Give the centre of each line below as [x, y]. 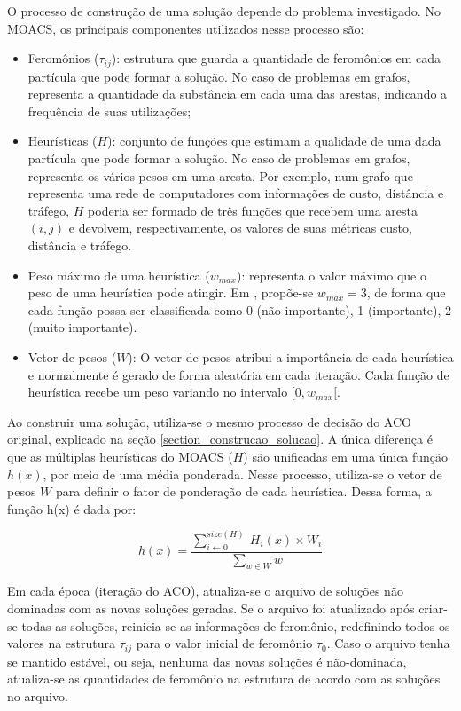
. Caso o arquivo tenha [388, 643]
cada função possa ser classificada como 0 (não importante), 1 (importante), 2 [240, 309]
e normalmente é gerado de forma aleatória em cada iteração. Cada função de [238, 374]
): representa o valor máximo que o [331, 275]
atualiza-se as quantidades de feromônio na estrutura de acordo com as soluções [224, 679]
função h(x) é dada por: [72, 508]
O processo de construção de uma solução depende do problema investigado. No [224, 11]
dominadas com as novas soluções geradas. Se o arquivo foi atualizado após [211, 608]
